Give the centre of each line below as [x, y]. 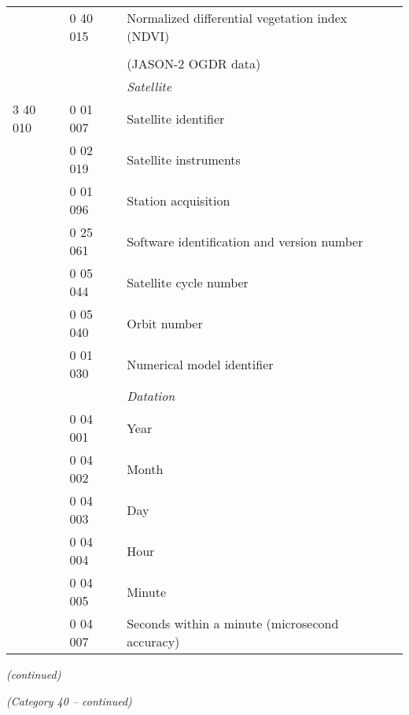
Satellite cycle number [188, 282]
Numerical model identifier [200, 364]
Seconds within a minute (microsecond [233, 623]
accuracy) [153, 641]
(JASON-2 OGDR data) [194, 63]
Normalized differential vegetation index [237, 18]
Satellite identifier [176, 118]
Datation [151, 396]
